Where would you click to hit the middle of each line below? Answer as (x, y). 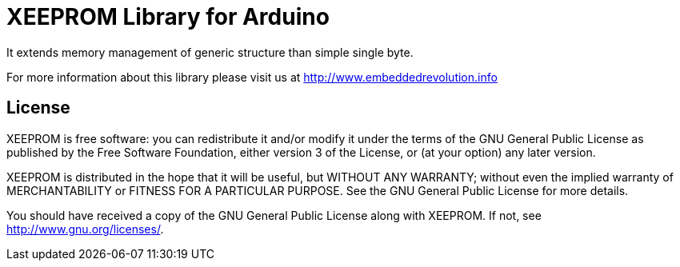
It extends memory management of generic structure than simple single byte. (210, 52)
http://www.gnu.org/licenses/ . (85, 229)
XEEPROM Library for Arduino (168, 17)
